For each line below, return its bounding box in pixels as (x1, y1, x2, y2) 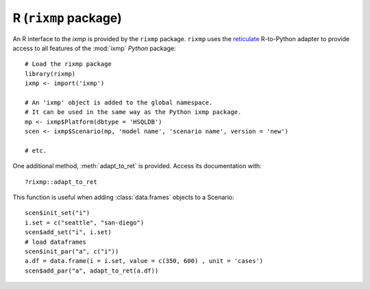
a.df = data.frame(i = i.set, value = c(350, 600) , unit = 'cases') (25, 257, 264, 265)
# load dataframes (25, 238, 87, 246)
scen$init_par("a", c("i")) (25, 247, 119, 255)
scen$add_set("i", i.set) (25, 229, 112, 236)
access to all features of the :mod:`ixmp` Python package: (12, 44, 176, 52)
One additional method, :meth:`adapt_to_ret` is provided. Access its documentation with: (12, 162, 262, 170)
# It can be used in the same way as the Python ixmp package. (25, 108, 242, 116)
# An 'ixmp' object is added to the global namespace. (25, 98, 213, 106)
